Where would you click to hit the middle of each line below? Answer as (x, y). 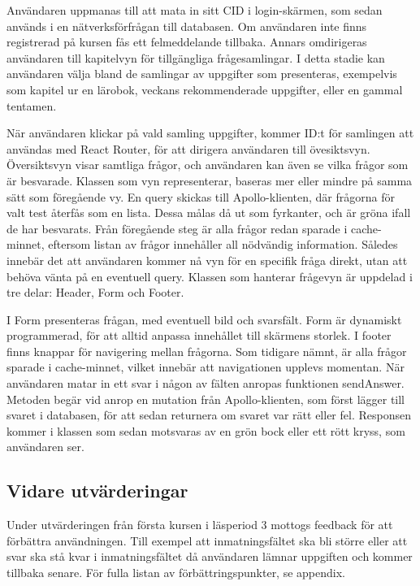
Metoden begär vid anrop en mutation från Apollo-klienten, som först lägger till (206, 399)
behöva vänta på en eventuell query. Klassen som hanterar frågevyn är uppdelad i (210, 276)
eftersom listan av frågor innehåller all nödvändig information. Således (223, 244)
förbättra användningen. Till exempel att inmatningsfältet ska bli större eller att (207, 540)
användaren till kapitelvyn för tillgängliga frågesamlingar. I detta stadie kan (196, 57)
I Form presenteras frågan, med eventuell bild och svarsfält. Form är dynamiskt (204, 319)
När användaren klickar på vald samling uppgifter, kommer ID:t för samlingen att (210, 133)
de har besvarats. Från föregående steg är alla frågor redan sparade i (177, 228)
